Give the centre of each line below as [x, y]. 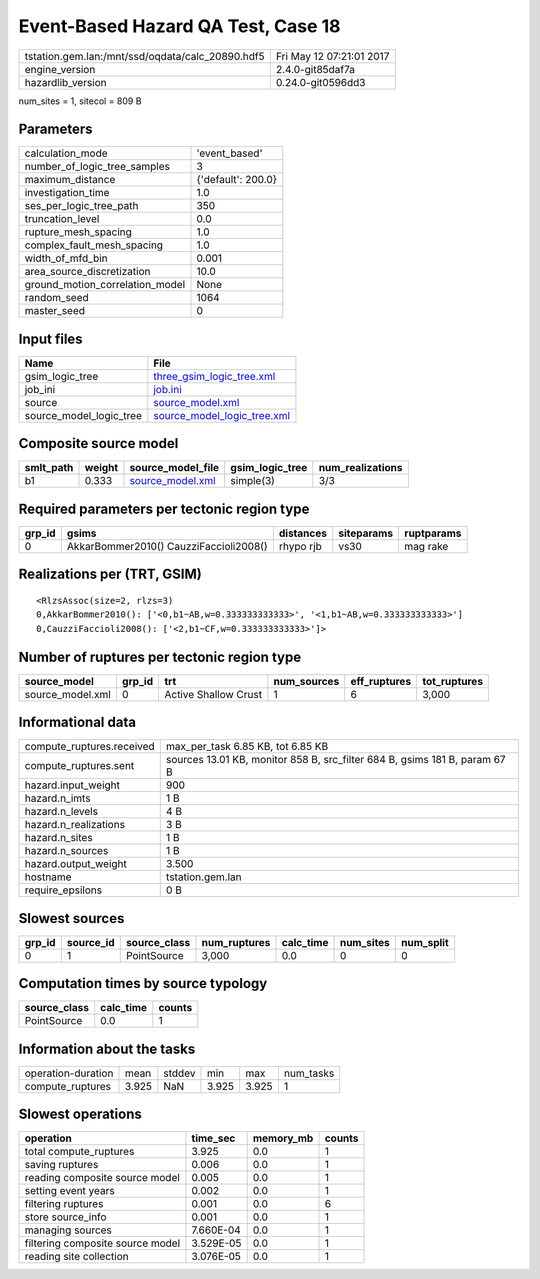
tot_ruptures [453, 681]
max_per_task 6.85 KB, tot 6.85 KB [247, 747]
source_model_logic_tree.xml [221, 415]
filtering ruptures [64, 1204]
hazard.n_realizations [74, 825]
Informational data [77, 722]
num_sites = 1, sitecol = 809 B [80, 101]
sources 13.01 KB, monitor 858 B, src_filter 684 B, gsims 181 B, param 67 [335, 760]
